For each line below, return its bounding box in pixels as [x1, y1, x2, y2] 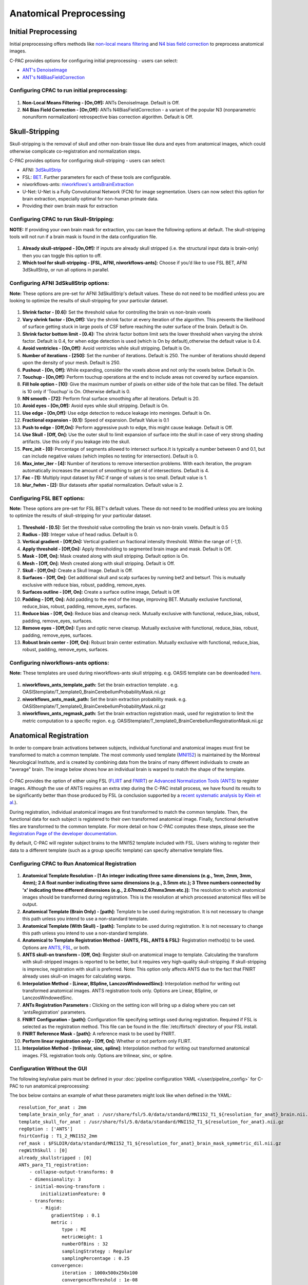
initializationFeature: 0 [40, 1190, 105, 1197]
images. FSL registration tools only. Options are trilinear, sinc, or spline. [22, 1052, 173, 1058]
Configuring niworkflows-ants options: [9, 659, 109, 667]
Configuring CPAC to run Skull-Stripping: [9, 216, 114, 223]
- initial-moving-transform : [29, 1184, 105, 1189]
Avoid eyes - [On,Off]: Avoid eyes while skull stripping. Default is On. [22, 402, 169, 409]
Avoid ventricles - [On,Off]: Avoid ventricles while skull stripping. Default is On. [22, 345, 191, 352]
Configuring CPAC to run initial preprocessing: [9, 87, 128, 94]
